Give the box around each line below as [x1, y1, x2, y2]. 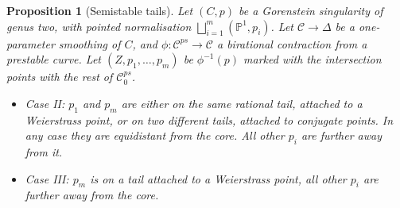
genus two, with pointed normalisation [6, 17, 192, 34]
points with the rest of [6, 68, 113, 85]
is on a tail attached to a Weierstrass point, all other [90, 170, 347, 187]
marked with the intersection [243, 51, 382, 67]
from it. [25, 143, 63, 160]
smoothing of [58, 35, 121, 52]
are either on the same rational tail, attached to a [121, 94, 363, 111]
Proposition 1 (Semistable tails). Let [6, 2, 193, 18]
